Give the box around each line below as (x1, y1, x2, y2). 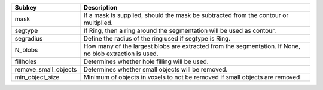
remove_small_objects (14, 66, 77, 73)
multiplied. (83, 18, 113, 27)
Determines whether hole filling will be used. (83, 57, 209, 66)
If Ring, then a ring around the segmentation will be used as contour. (83, 27, 276, 35)
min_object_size (14, 73, 60, 81)
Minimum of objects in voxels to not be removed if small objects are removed (83, 73, 300, 81)
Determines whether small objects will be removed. (83, 66, 228, 73)
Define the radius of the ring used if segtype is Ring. (83, 35, 231, 42)
